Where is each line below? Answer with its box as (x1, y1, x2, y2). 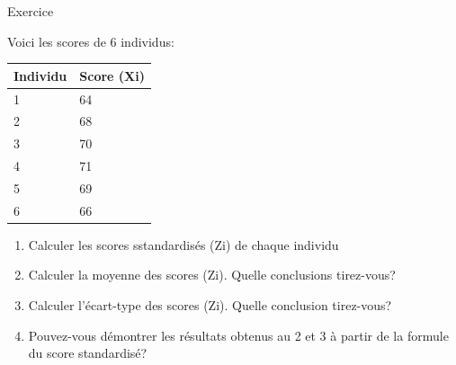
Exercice (7, 2, 54, 20)
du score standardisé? (28, 343, 148, 362)
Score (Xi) (79, 66, 146, 85)
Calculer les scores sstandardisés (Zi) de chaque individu (28, 235, 339, 254)
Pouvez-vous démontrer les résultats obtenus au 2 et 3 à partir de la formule (28, 325, 449, 344)
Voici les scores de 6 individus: (7, 31, 174, 50)
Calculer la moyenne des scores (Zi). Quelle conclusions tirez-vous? (28, 265, 396, 284)
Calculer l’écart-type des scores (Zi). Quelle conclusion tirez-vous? (28, 296, 392, 315)
